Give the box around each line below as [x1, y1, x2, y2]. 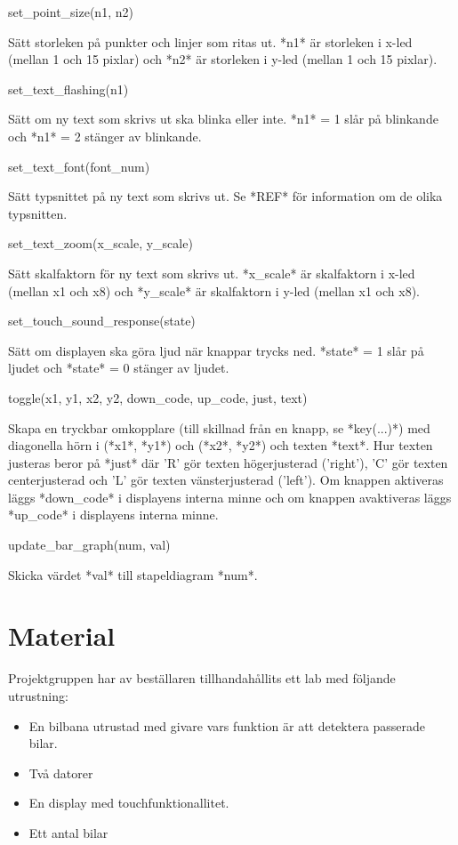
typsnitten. [8, 204, 68, 222]
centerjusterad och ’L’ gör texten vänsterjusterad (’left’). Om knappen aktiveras [8, 471, 444, 489]
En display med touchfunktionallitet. [28, 793, 229, 812]
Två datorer [28, 763, 93, 782]
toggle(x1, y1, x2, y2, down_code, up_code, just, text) [8, 388, 308, 406]
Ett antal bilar [28, 823, 108, 841]
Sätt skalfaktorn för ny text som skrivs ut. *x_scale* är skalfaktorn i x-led [8, 263, 415, 282]
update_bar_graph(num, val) [8, 535, 171, 554]
